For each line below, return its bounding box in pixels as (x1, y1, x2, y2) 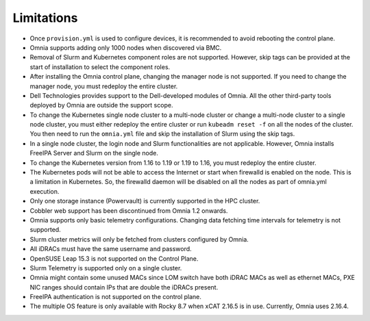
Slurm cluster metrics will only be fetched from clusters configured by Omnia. (29, 235, 249, 243)
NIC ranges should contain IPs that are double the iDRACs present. (29, 283, 219, 291)
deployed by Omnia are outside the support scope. (29, 101, 173, 110)
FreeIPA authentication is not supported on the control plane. (29, 293, 202, 301)
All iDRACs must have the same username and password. (29, 245, 192, 253)
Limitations (12, 10, 78, 25)
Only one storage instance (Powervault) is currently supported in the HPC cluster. (29, 197, 260, 205)
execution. (29, 187, 60, 195)
